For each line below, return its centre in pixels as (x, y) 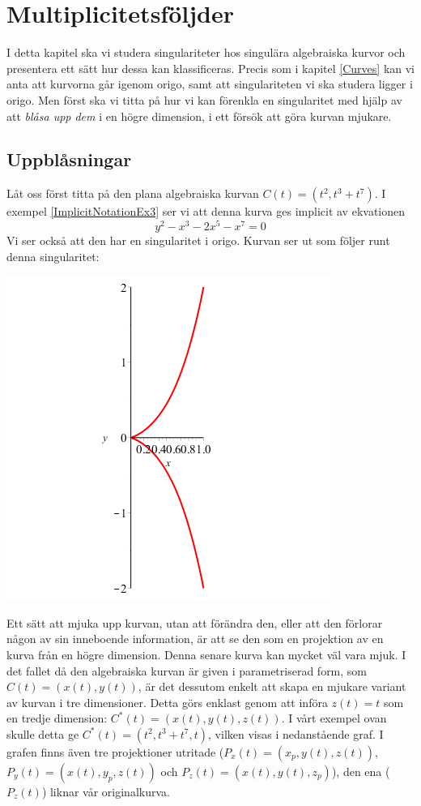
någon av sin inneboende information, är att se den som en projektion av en (195, 639)
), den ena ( (361, 771)
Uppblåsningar (69, 159)
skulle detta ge (43, 733)
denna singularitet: (53, 256)
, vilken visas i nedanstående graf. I (296, 733)
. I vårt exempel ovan (334, 718)
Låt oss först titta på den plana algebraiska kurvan (133, 193)
